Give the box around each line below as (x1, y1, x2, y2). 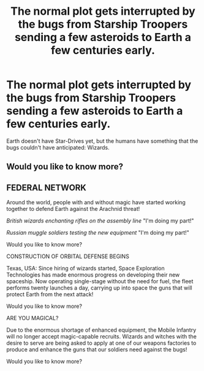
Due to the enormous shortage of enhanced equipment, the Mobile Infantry (6, 326, 197, 334)
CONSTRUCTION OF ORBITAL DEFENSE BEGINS (6, 253, 130, 260)
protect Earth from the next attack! (6, 291, 94, 298)
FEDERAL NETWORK (6, 182, 87, 193)
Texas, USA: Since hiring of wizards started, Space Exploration (6, 265, 165, 272)
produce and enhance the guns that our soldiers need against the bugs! (6, 346, 187, 353)
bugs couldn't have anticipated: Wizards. (6, 143, 110, 151)
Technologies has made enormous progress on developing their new (6, 271, 180, 278)
